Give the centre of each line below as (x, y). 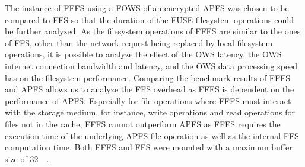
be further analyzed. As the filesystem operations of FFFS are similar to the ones (153, 31)
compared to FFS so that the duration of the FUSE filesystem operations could (149, 19)
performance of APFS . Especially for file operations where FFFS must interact (148, 100)
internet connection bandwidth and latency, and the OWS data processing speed (151, 65)
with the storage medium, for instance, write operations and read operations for (150, 112)
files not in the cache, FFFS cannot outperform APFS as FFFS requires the (143, 123)
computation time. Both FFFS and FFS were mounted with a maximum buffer (149, 147)
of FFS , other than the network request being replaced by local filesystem (139, 42)
